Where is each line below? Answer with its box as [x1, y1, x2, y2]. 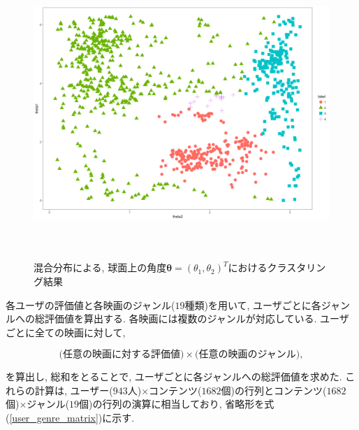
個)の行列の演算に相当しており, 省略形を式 [79, 396, 274, 411]
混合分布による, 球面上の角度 [34, 260, 167, 275]
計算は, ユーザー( [34, 382, 113, 397]
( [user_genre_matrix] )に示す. [6, 410, 135, 425]
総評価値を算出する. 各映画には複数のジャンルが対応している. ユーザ [34, 311, 349, 326]
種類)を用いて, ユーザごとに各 [184, 297, 321, 312]
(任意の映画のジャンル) [195, 350, 300, 360]
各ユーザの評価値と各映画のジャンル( [6, 297, 175, 312]
